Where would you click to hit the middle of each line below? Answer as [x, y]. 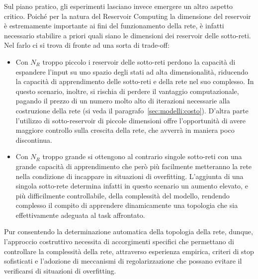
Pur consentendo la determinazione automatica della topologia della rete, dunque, [129, 232]
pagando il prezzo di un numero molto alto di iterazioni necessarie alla [123, 101]
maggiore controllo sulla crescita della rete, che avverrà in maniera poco [125, 130]
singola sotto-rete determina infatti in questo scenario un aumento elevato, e [132, 186]
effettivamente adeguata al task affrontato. [80, 215]
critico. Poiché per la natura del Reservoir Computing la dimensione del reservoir [128, 16]
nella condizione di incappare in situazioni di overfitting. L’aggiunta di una [129, 176]
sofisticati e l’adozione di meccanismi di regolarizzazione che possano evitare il [123, 261]
